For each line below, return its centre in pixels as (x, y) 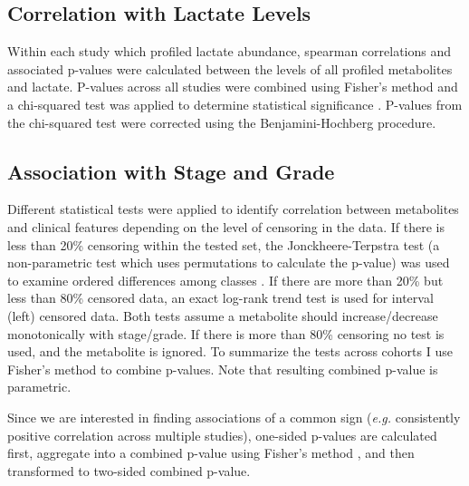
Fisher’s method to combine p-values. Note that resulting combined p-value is (223, 369)
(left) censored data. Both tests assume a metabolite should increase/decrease (223, 315)
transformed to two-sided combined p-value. (129, 470)
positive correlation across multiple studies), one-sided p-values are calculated (222, 435)
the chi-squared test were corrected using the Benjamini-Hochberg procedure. (222, 122)
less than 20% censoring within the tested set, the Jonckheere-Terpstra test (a (224, 244)
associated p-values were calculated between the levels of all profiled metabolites (230, 68)
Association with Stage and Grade (171, 171)
